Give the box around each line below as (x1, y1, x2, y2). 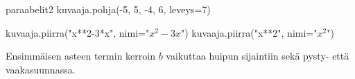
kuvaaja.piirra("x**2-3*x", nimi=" (6, 25, 150, 39)
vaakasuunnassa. (6, 62, 76, 76)
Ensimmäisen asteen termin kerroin (6, 49, 155, 63)
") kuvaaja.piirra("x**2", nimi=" (181, 25, 318, 39)
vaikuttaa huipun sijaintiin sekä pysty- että (166, 49, 349, 63)
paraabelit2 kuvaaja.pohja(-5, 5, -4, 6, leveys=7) (6, 2, 211, 16)
